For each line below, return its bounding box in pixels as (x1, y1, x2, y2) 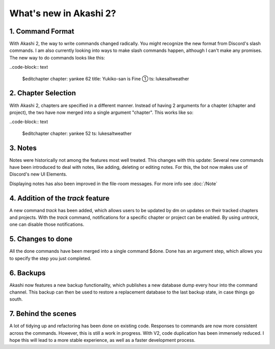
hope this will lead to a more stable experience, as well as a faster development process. (9, 337, 196, 343)
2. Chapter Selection (9, 89, 76, 98)
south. (9, 296, 23, 302)
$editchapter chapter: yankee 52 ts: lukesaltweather (22, 130, 132, 136)
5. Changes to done (9, 235, 73, 244)
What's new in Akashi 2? (9, 8, 117, 19)
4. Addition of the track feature (9, 194, 109, 202)
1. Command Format (9, 27, 74, 36)
